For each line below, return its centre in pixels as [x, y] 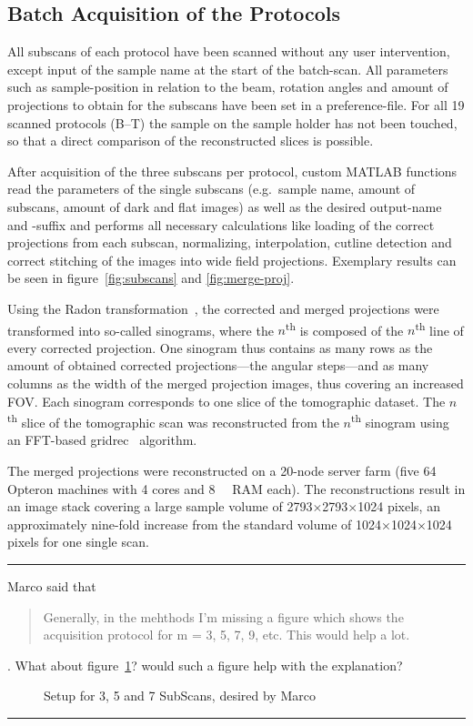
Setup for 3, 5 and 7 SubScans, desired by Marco [180, 696]
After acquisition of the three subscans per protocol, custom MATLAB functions [232, 171]
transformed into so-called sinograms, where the [141, 330]
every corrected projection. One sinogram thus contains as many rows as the [220, 347]
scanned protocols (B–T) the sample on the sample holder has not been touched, [232, 122]
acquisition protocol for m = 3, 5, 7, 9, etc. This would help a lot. [226, 635]
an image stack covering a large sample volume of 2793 [160, 506]
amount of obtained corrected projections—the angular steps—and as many [218, 365]
